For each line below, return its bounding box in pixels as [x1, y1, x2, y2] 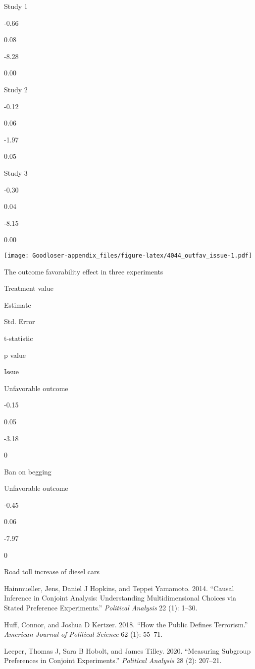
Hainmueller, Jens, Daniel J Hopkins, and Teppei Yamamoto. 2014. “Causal [4, 583, 234, 593]
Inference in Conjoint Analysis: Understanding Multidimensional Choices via [4, 593, 237, 603]
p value [4, 349, 26, 360]
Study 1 [4, 1, 28, 11]
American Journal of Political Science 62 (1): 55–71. [4, 629, 163, 639]
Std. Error [4, 316, 35, 327]
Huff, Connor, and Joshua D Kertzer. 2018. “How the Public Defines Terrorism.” [4, 619, 248, 629]
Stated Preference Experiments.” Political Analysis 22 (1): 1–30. [4, 602, 198, 613]
